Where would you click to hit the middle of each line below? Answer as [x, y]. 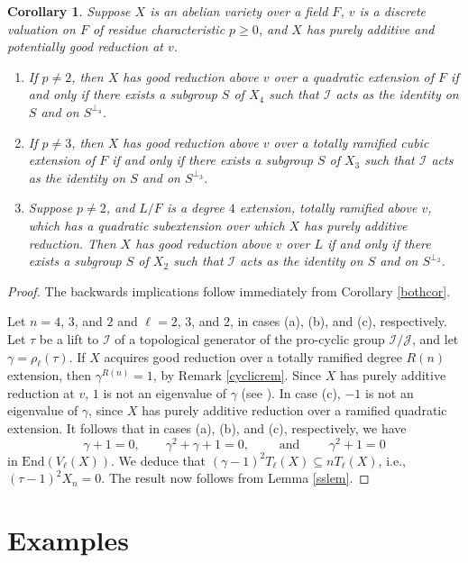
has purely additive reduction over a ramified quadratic [294, 410]
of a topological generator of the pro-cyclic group [250, 338]
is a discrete [393, 11]
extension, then [50, 375]
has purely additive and [370, 28]
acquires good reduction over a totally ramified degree [253, 356]
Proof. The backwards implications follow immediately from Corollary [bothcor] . [229, 291]
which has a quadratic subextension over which [156, 225]
